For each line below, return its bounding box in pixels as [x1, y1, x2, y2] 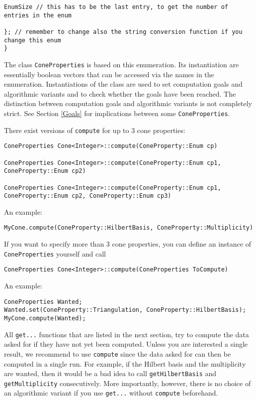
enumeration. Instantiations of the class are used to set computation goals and [4, 79, 243, 89]
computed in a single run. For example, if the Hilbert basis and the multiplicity [4, 358, 246, 369]
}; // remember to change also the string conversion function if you [4, 28, 243, 35]
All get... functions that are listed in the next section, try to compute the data [4, 329, 249, 339]
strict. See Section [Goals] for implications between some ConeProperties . [4, 108, 230, 118]
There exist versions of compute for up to [4, 125, 129, 135]
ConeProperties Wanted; [4, 298, 83, 305]
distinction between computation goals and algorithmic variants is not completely [4, 98, 252, 109]
